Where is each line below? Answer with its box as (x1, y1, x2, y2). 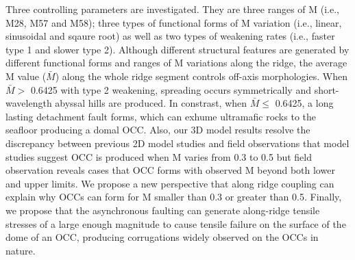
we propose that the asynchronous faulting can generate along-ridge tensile (5, 203, 320, 217)
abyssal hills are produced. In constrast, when (55, 96, 247, 110)
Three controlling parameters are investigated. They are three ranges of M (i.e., (5, 2, 340, 16)
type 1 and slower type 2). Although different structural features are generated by (5, 42, 350, 56)
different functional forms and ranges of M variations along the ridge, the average (5, 55, 347, 70)
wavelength (5, 96, 52, 110)
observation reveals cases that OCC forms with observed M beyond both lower (5, 163, 335, 177)
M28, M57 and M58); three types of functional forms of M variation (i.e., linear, (5, 15, 342, 29)
